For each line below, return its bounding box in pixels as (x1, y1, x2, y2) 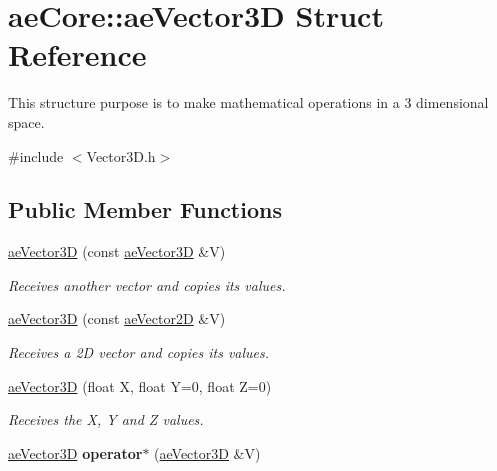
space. (8, 111, 45, 132)
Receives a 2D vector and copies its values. (8, 342, 270, 363)
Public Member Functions (8, 194, 282, 225)
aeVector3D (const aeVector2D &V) (8, 308, 226, 329)
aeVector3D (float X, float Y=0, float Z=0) (8, 375, 272, 396)
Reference (8, 34, 147, 75)
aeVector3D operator (8, 442, 143, 463)
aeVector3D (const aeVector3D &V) (8, 241, 226, 262)
